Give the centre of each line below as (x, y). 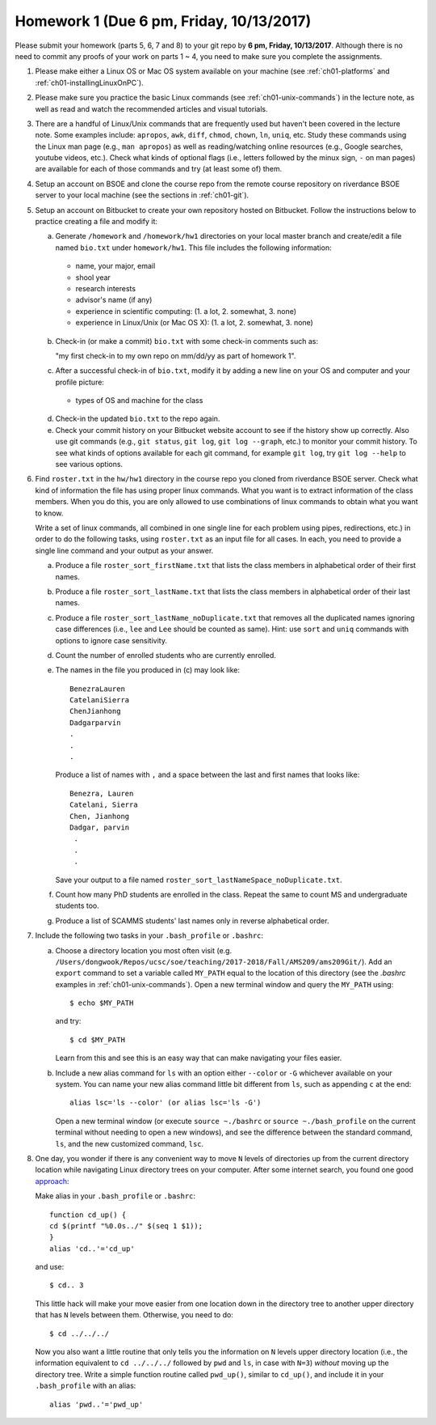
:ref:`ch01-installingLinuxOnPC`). (90, 83)
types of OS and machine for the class (139, 401)
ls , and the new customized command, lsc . (130, 1143)
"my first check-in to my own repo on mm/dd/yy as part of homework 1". (176, 355)
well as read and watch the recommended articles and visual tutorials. (151, 108)
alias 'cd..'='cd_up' (92, 1249)
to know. (49, 513)
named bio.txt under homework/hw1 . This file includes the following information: (193, 248)
